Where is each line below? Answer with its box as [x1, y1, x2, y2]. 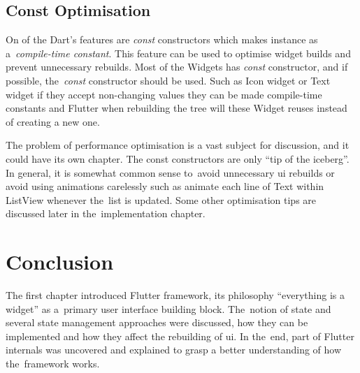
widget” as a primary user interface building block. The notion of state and [6, 301, 331, 316]
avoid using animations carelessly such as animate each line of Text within [6, 179, 324, 193]
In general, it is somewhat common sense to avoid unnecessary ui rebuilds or [6, 165, 335, 180]
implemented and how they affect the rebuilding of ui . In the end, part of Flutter [6, 328, 354, 343]
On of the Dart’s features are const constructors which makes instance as [6, 32, 318, 47]
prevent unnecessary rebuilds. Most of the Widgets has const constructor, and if [6, 59, 348, 74]
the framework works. [6, 356, 100, 371]
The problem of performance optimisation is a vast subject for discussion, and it [6, 138, 350, 152]
